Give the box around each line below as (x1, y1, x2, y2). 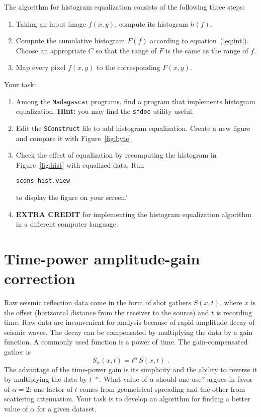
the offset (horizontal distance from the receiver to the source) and (4, 307, 209, 317)
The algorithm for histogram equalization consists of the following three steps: (4, 2, 245, 12)
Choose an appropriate (16, 45, 86, 55)
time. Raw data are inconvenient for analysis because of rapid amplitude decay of (4, 317, 255, 327)
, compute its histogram (115, 18, 188, 29)
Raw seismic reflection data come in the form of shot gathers (4, 297, 191, 308)
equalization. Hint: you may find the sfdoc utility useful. (16, 106, 194, 116)
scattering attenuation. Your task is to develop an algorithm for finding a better (4, 393, 250, 404)
